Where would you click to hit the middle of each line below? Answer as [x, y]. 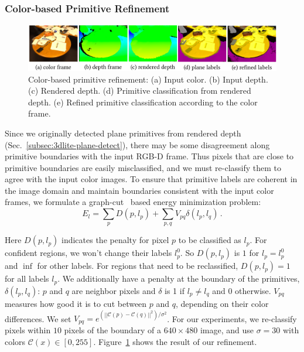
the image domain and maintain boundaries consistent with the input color [139, 190]
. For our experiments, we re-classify [232, 318]
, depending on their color [222, 303]
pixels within [28, 330]
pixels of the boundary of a [113, 330]
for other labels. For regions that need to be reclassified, [138, 266]
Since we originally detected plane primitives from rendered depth [123, 133]
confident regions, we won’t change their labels [88, 253]
